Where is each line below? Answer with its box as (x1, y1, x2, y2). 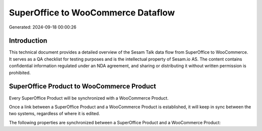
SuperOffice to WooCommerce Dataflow (9, 7, 175, 18)
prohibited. (9, 70, 31, 75)
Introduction (9, 37, 48, 45)
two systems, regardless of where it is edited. (9, 111, 100, 116)
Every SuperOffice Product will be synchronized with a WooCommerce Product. (9, 95, 169, 101)
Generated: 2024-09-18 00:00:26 (9, 24, 77, 30)
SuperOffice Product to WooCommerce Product (9, 82, 156, 90)
